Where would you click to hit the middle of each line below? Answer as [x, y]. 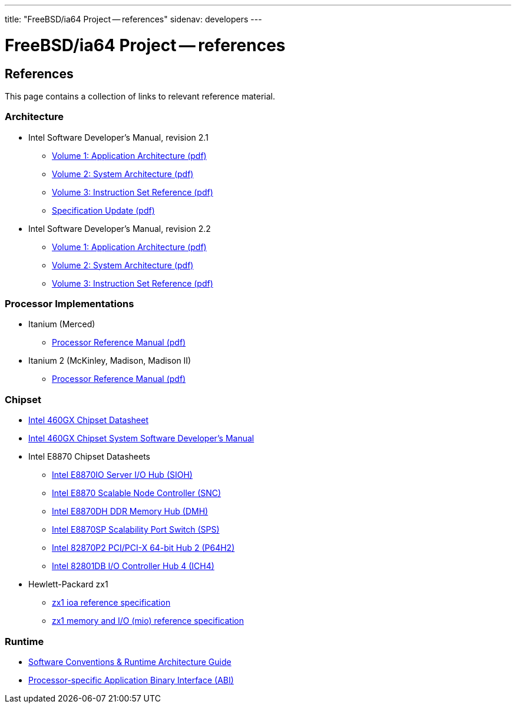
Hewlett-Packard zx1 [68, 584]
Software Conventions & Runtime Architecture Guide [130, 662]
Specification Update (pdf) [103, 210]
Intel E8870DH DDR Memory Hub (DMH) [130, 511]
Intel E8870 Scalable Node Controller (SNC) [137, 493]
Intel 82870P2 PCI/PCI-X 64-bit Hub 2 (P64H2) [143, 548]
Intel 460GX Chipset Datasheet [88, 420]
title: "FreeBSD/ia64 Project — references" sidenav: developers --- [133, 19]
